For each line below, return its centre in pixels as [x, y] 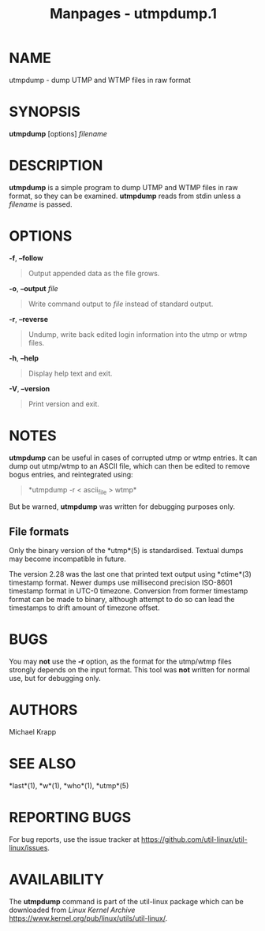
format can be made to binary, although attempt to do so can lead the [122, 600]
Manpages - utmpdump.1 [133, 14]
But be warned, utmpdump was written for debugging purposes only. [122, 507]
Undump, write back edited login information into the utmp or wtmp [138, 334]
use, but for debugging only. [55, 679]
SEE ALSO [43, 764]
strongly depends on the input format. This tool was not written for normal [130, 670]
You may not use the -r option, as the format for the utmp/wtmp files [120, 662]
